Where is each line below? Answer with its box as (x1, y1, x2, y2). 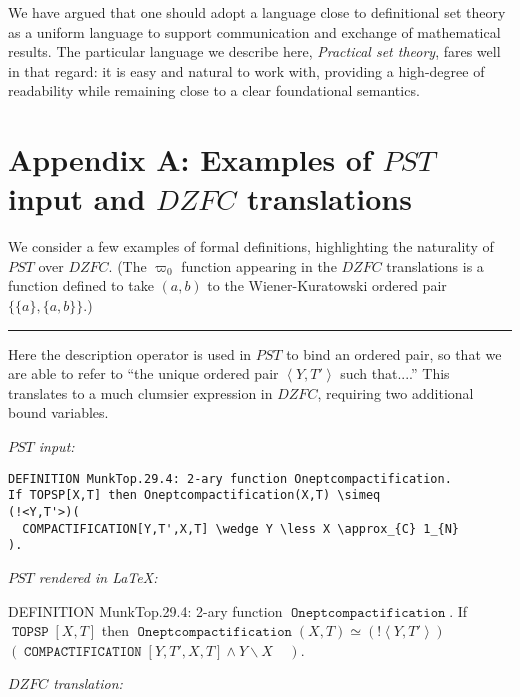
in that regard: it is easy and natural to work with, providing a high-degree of (8, 60, 485, 81)
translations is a (386, 255, 484, 276)
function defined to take (8, 275, 154, 296)
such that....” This (340, 363, 450, 384)
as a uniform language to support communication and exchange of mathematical (8, 21, 501, 42)
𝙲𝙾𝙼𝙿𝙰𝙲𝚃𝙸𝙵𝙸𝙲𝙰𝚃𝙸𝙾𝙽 (24, 644, 142, 659)
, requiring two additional (317, 382, 474, 403)
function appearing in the (181, 255, 337, 276)
